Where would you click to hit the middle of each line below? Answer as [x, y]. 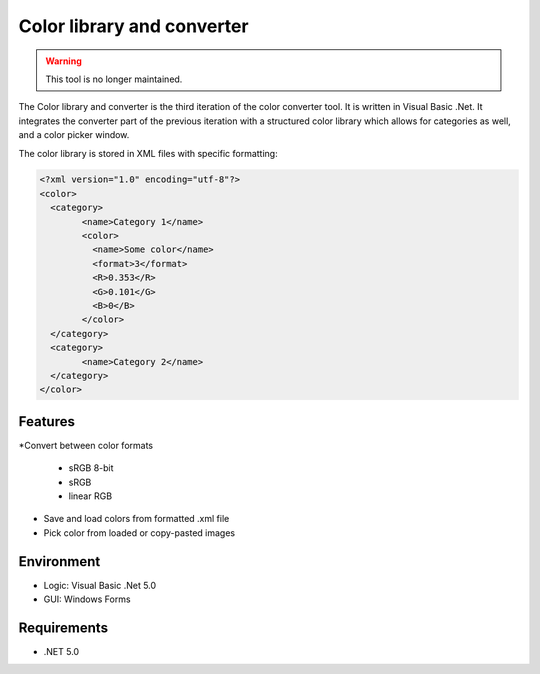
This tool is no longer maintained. [114, 79]
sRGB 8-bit [91, 468]
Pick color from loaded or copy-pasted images [139, 532]
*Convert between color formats [86, 445]
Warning [63, 61]
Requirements [63, 627]
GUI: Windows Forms [87, 599]
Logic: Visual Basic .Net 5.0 [100, 585]
